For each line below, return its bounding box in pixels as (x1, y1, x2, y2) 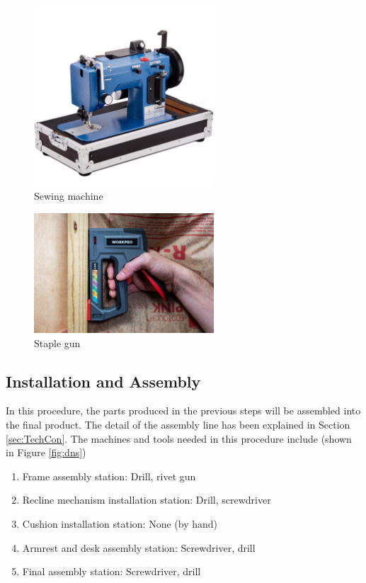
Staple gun (34, 335, 81, 350)
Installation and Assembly (6, 370, 201, 392)
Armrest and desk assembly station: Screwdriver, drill (22, 540, 256, 555)
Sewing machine (34, 188, 103, 203)
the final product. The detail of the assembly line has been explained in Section (6, 417, 350, 431)
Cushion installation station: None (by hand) (22, 516, 218, 531)
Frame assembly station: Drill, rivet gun (22, 468, 196, 483)
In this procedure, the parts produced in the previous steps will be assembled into (6, 403, 361, 418)
